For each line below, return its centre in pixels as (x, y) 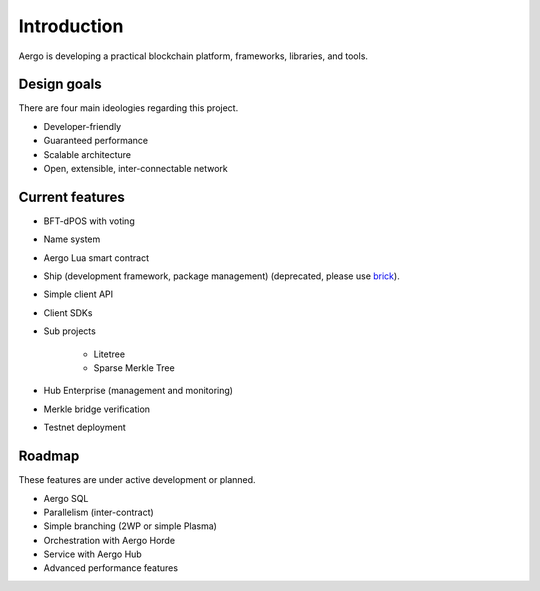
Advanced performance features (111, 568)
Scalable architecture (87, 154)
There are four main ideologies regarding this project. (128, 108)
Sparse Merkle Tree (134, 368)
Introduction (71, 26)
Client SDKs (68, 312)
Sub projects (70, 331)
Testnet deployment (84, 427)
